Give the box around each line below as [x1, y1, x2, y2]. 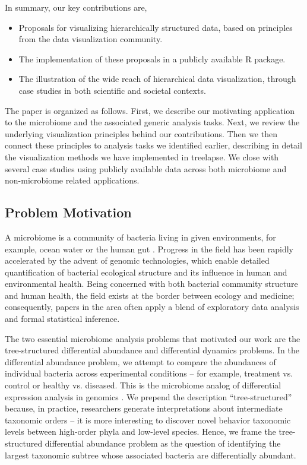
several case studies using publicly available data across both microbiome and [5, 162, 287, 175]
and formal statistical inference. [5, 312, 120, 325]
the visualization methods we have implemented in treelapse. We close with [5, 150, 279, 163]
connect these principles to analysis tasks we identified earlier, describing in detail [5, 139, 302, 151]
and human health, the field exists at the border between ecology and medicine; [5, 289, 295, 301]
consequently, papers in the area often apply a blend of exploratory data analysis [5, 300, 299, 313]
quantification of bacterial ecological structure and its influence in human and [5, 265, 287, 278]
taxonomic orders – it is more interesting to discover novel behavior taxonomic [5, 413, 291, 426]
